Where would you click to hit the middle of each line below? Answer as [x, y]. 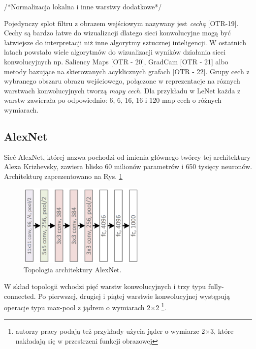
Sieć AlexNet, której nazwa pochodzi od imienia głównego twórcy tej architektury [127, 157]
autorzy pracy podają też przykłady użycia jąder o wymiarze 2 [110, 331]
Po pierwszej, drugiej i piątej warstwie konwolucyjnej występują [134, 296]
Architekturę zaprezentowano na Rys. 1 [63, 176]
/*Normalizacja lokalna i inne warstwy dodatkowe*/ [83, 6]
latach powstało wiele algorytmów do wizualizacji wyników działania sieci [115, 52]
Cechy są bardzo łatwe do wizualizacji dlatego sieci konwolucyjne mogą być [117, 33]
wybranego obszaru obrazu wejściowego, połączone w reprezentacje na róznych [122, 81]
